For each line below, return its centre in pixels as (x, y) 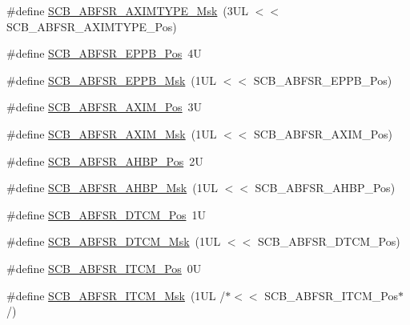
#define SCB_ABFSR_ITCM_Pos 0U (104, 268)
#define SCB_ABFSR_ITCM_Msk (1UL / (116, 295)
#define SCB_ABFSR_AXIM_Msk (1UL (112, 133)
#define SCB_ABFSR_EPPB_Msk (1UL (112, 80)
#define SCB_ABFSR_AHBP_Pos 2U (105, 160)
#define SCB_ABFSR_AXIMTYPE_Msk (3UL (128, 10)
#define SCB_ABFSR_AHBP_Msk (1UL (112, 188)
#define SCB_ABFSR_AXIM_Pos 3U (105, 107)
